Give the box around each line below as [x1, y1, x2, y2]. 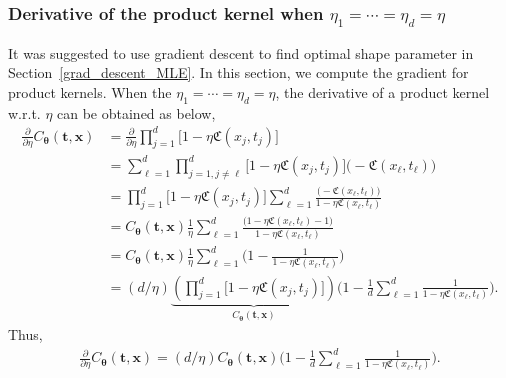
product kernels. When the [8, 81, 172, 102]
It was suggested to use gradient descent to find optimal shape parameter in [8, 42, 474, 63]
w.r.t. [8, 102, 41, 123]
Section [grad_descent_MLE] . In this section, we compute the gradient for [8, 62, 469, 83]
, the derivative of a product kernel [275, 81, 490, 102]
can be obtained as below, [57, 102, 216, 123]
